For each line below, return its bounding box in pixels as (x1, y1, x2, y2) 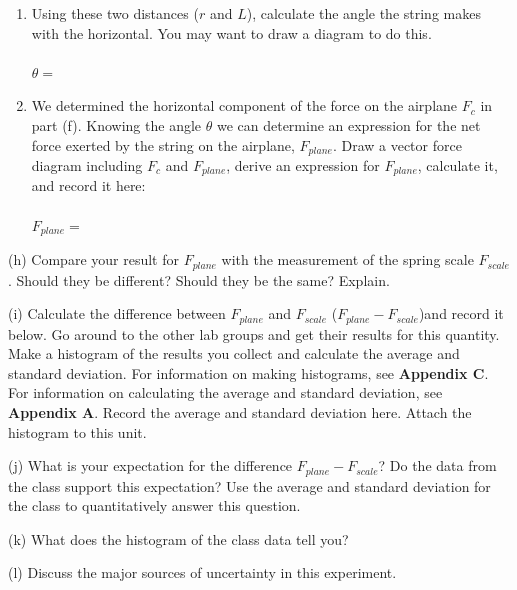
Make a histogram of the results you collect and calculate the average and (8, 343, 460, 364)
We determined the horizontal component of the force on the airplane (31, 95, 458, 116)
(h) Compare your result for (8, 249, 179, 270)
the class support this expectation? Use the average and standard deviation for (8, 475, 491, 496)
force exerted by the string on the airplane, (31, 134, 295, 155)
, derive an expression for (226, 155, 380, 176)
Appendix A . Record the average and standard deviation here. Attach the (8, 401, 472, 422)
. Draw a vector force (332, 134, 462, 155)
